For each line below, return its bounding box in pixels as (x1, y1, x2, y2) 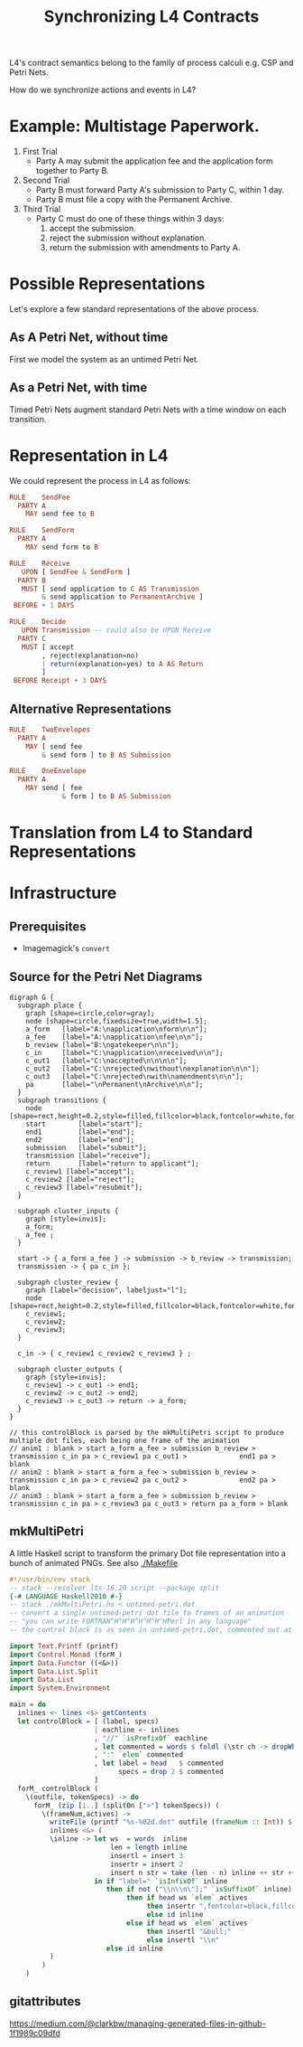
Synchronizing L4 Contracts (43, 6, 260, 27)
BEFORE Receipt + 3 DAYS (13, 676, 106, 685)
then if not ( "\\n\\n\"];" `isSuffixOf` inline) (106, 1885, 293, 1894)
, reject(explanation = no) (41, 651, 140, 660)
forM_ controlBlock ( (17, 1784, 99, 1793)
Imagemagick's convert (22, 943, 110, 954)
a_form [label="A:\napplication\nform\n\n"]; (25, 1024, 207, 1033)
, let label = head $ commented (94, 1759, 224, 1769)
